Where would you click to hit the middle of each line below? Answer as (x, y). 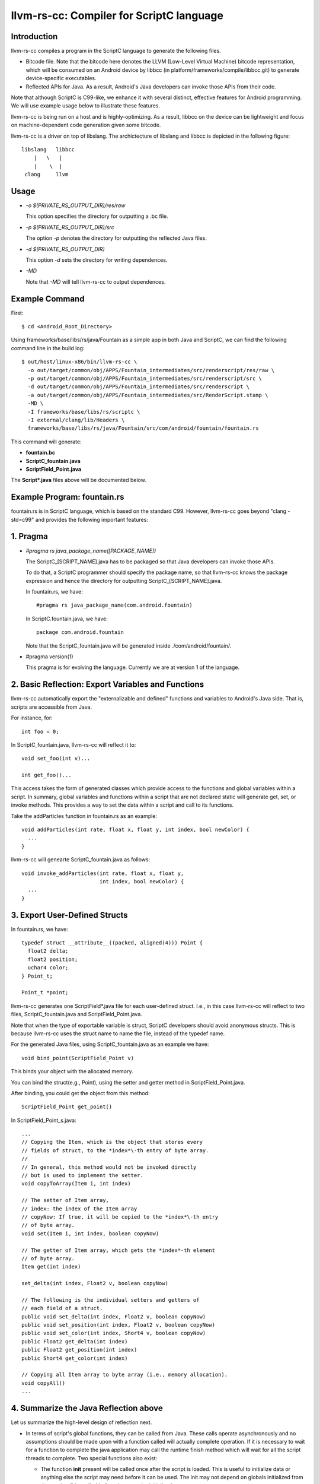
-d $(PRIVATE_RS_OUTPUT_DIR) (65, 249)
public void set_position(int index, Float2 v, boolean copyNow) (119, 1325)
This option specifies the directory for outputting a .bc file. (97, 216)
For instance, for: (32, 718)
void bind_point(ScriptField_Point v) (78, 1058)
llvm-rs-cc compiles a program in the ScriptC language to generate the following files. (116, 51)
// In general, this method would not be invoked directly (109, 1167)
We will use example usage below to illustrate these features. (85, 106)
